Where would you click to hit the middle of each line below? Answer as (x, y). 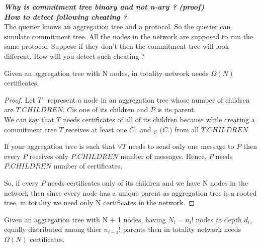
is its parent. (177, 109)
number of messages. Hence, (163, 156)
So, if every (21, 182)
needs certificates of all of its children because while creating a (159, 119)
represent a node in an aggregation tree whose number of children (149, 99)
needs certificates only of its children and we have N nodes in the (148, 182)
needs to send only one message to (181, 146)
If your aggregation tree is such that (60, 146)
